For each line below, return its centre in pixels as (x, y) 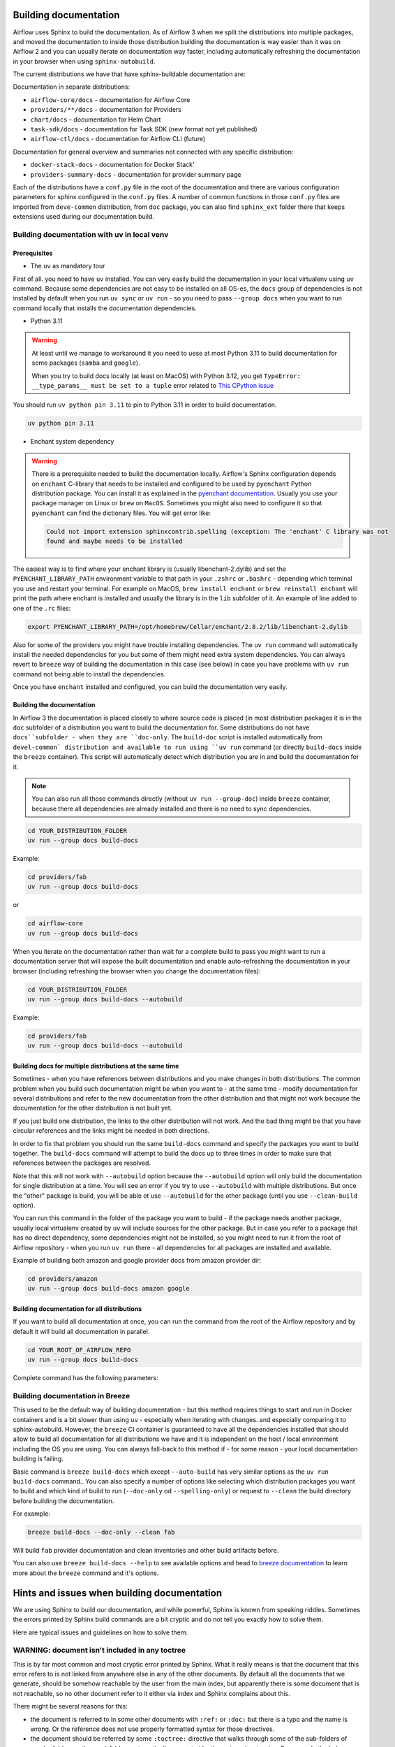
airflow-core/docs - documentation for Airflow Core (110, 100)
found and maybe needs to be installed (114, 541)
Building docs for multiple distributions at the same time (96, 1066)
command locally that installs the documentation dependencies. (105, 308)
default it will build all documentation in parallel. (81, 1331)
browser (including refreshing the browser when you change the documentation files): (137, 971)
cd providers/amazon (62, 1278)
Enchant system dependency (72, 442)
